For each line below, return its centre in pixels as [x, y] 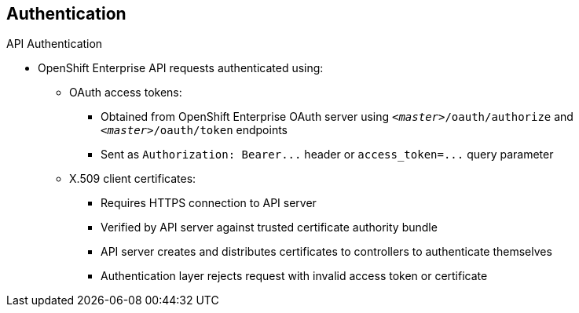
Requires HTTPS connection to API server [209, 203]
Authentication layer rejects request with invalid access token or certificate [294, 276]
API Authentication [55, 44]
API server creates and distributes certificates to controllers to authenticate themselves [326, 252]
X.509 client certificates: [133, 179]
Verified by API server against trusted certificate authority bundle [269, 227]
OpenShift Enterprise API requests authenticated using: [181, 68]
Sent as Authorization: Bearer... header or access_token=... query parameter [327, 155]
